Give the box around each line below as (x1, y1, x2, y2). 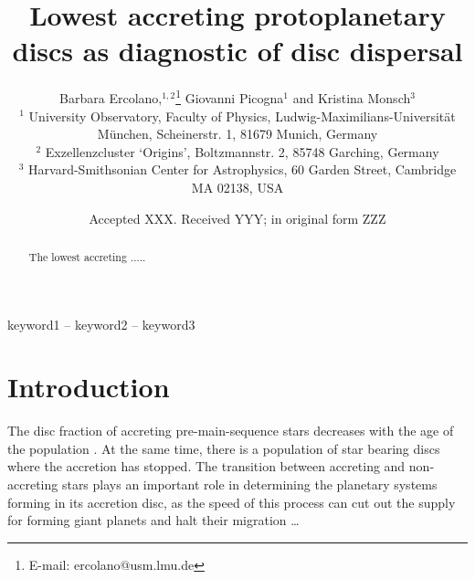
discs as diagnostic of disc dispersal (12, 32, 463, 69)
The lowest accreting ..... (28, 248, 146, 264)
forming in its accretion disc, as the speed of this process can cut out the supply (7, 492, 456, 511)
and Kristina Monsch (292, 88, 411, 107)
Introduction (7, 368, 170, 405)
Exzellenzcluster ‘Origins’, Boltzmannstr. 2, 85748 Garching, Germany (45, 142, 439, 161)
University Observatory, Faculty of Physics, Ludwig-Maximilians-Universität (28, 106, 456, 125)
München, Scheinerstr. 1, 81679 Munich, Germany (97, 124, 378, 143)
